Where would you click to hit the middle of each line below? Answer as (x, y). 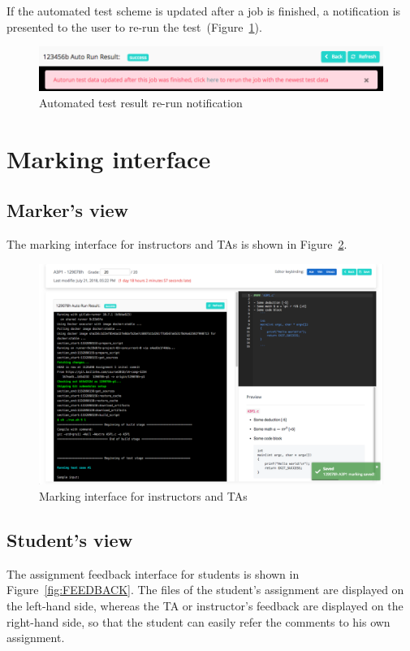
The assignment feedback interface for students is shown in (153, 573)
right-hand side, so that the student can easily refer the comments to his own (199, 621)
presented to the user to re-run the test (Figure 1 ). (134, 26)
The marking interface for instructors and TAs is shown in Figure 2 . (177, 244)
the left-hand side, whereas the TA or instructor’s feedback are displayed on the (205, 605)
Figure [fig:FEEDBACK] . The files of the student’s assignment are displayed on (205, 590)
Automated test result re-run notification (141, 102)
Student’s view (70, 539)
